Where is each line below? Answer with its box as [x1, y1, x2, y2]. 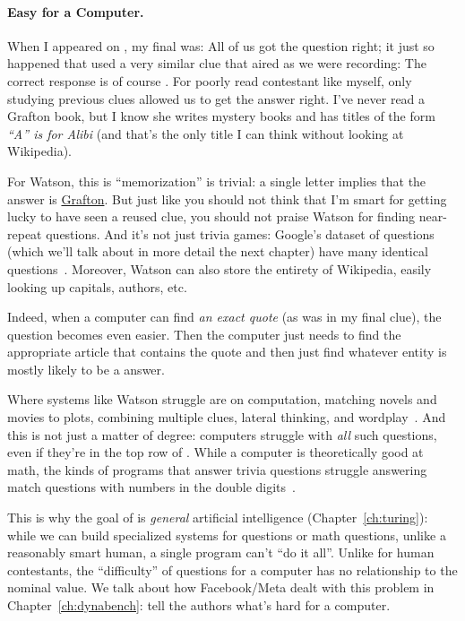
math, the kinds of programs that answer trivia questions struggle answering [7, 460, 427, 479]
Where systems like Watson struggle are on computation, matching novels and [7, 390, 437, 409]
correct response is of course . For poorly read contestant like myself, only [7, 71, 412, 90]
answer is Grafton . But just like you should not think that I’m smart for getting [7, 189, 447, 208]
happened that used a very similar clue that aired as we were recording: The [7, 54, 426, 73]
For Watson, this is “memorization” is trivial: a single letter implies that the [7, 171, 426, 190]
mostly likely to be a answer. [7, 359, 165, 378]
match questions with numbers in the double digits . [7, 478, 296, 496]
